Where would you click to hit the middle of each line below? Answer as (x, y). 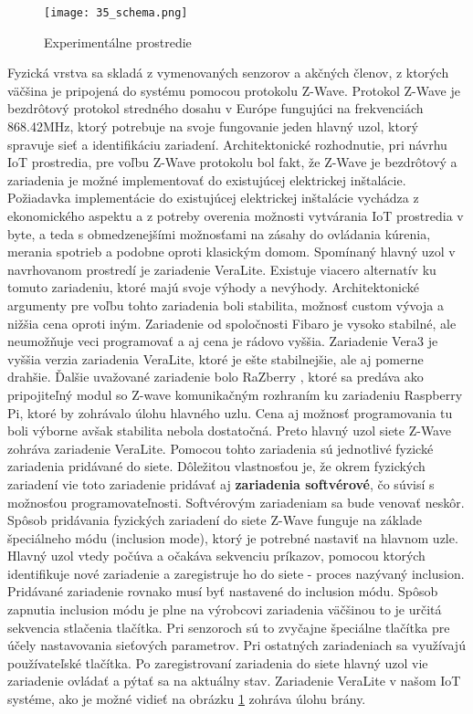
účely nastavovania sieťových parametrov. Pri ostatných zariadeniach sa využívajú (236, 645)
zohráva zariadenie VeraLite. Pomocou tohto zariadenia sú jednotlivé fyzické (221, 448)
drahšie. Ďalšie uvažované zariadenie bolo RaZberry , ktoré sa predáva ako (215, 377)
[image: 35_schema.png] (116, 13)
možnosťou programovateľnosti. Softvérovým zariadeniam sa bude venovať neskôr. (236, 502)
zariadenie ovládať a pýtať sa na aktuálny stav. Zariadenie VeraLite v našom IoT (234, 681)
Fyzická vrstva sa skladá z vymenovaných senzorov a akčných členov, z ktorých (228, 73)
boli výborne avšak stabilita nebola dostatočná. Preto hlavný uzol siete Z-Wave (229, 430)
